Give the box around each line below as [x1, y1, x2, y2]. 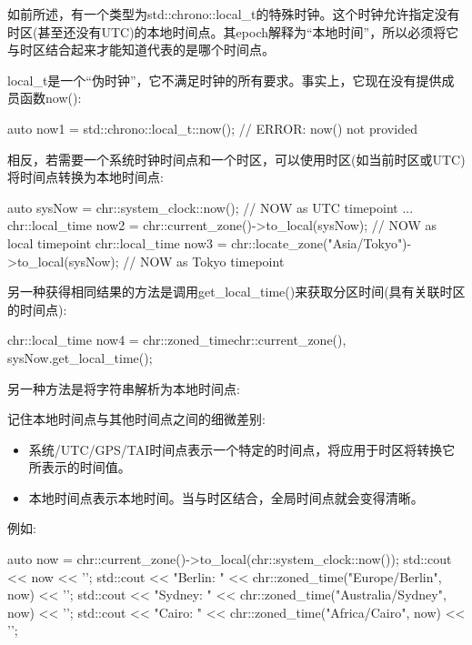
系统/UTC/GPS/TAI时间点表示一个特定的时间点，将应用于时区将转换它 [28, 439, 456, 459]
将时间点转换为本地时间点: [7, 167, 164, 186]
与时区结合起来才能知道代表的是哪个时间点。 [7, 40, 275, 59]
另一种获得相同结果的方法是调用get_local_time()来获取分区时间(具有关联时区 [7, 282, 466, 301]
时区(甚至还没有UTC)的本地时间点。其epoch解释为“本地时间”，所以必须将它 [7, 22, 459, 41]
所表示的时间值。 [28, 458, 131, 477]
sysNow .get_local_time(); [7, 348, 153, 367]
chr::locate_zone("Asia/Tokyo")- [231, 233, 412, 252]
